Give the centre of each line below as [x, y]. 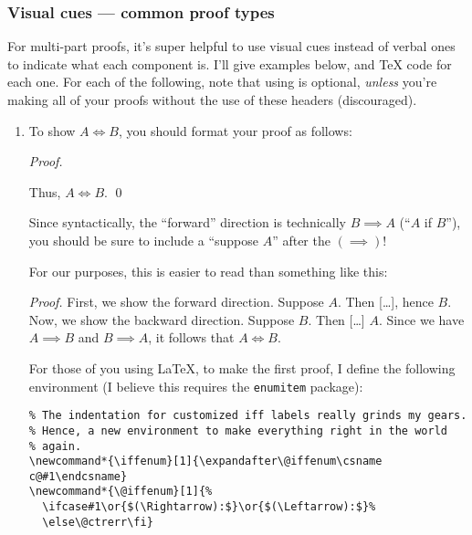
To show [52, 130]
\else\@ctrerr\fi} [98, 522]
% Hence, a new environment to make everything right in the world [238, 430]
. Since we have [421, 319]
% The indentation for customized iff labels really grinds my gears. [248, 416]
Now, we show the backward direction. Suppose [162, 319]
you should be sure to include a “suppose [143, 240]
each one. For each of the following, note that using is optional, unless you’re [222, 82]
